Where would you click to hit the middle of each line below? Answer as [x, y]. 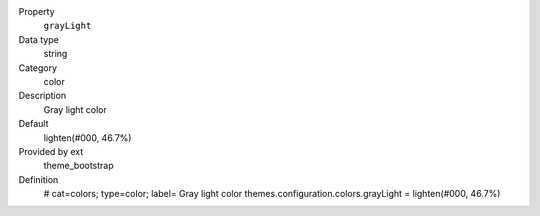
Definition [38, 179]
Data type [38, 39]
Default [33, 124]
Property [36, 11]
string [55, 54]
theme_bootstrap [78, 166]
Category [38, 67]
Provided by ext [51, 151]
